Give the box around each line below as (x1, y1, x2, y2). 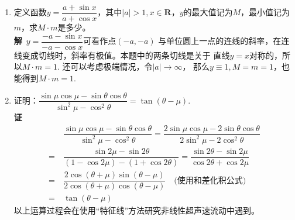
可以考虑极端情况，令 (70, 60, 153, 73)
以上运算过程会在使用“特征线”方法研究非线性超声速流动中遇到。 (13, 204, 260, 216)
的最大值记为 (183, 6, 233, 18)
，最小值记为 (241, 6, 290, 18)
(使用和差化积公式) (174, 176, 246, 185)
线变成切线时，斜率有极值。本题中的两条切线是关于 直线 (13, 49, 230, 61)
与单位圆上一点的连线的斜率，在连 (158, 35, 290, 47)
